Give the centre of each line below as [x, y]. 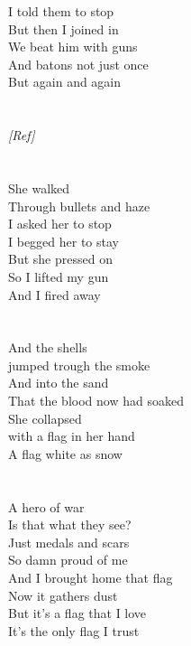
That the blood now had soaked [96, 401]
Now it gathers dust [63, 595]
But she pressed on [60, 259]
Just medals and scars [69, 542]
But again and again [65, 82]
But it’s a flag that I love [77, 613]
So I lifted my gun [59, 276]
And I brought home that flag [91, 577]
